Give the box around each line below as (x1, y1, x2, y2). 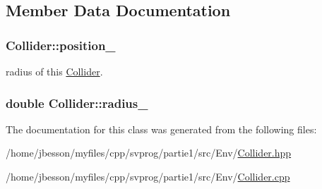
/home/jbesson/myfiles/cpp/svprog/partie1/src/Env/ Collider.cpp (6, 169, 290, 183)
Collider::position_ (6, 36, 116, 54)
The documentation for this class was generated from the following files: (6, 121, 317, 136)
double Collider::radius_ (6, 94, 148, 111)
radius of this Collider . (6, 64, 103, 78)
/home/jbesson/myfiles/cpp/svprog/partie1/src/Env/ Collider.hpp (6, 145, 292, 160)
